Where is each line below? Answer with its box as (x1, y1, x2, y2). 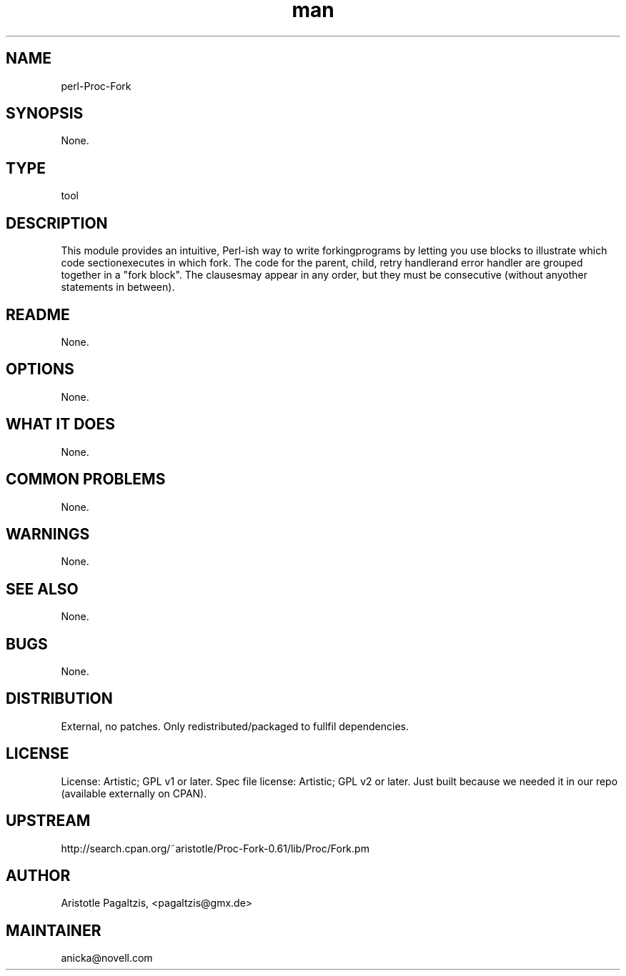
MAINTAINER (6, 921, 101, 940)
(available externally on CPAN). (61, 787, 207, 800)
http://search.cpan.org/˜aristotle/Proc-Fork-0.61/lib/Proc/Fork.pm (61, 842, 369, 855)
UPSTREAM (6, 812, 91, 830)
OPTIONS (6, 360, 74, 379)
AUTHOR (6, 866, 71, 885)
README (6, 305, 70, 324)
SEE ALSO (6, 579, 79, 598)
